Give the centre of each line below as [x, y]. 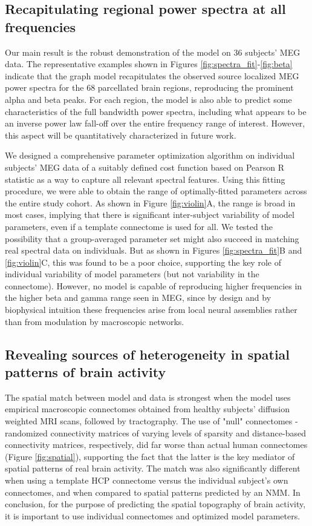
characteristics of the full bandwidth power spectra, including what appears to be [156, 111]
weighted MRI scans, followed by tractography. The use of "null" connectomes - [151, 421]
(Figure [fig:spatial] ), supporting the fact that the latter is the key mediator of [150, 456]
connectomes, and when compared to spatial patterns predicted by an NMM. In [153, 492]
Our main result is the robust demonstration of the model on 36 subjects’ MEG [153, 52]
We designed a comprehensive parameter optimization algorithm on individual [150, 155]
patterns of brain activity [86, 372]
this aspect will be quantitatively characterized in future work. [121, 135]
